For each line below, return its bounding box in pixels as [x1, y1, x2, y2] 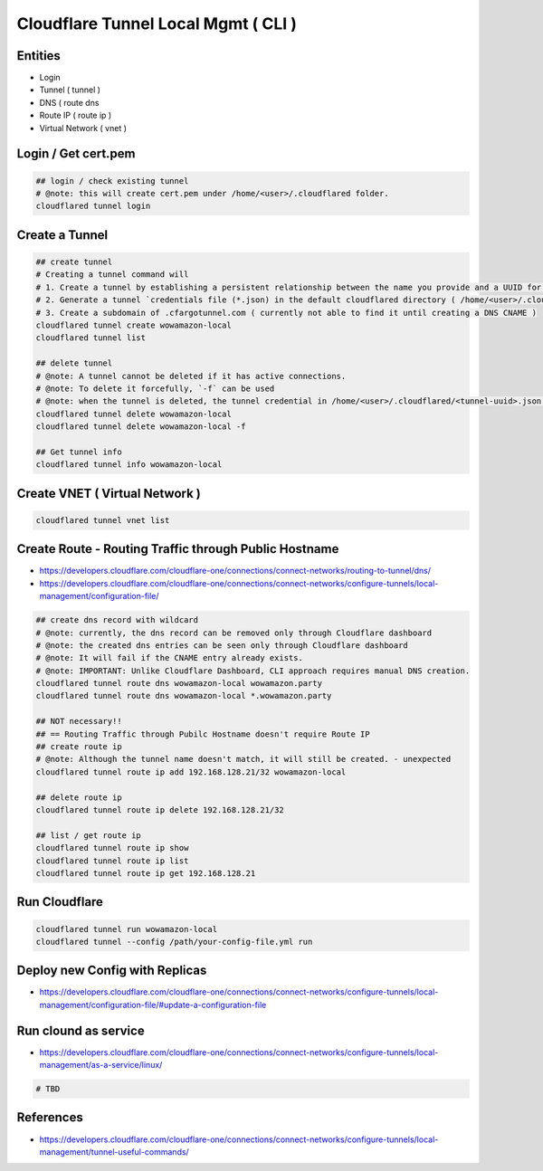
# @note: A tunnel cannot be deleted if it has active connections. [35, 371, 347, 381]
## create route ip [35, 742, 122, 752]
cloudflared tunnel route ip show [35, 843, 189, 853]
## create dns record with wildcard [35, 615, 199, 625]
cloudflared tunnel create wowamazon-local [35, 319, 233, 330]
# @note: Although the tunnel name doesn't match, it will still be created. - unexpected [35, 754, 452, 765]
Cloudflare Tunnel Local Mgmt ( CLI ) [16, 14, 298, 33]
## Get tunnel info [35, 446, 122, 457]
